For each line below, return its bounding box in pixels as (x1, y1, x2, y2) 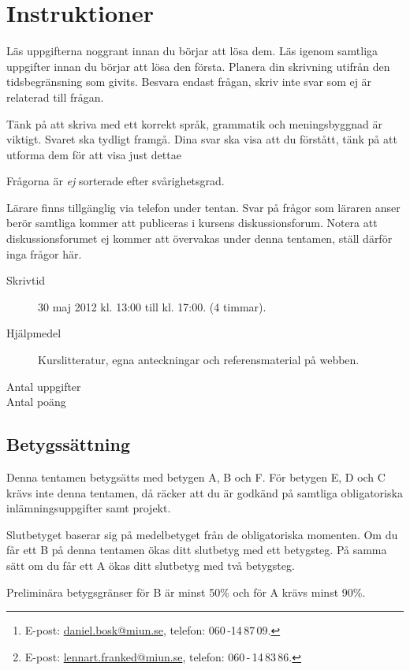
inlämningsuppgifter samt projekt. (6, 500, 171, 516)
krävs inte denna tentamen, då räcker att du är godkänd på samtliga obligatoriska (6, 484, 403, 501)
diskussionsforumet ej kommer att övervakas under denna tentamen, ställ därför (6, 230, 393, 247)
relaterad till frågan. (6, 88, 104, 105)
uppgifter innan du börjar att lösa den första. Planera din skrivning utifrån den (6, 58, 390, 74)
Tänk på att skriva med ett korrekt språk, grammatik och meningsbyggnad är (6, 115, 382, 132)
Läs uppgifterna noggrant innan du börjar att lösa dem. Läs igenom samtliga (6, 43, 378, 59)
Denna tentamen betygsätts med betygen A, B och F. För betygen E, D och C (6, 469, 386, 486)
